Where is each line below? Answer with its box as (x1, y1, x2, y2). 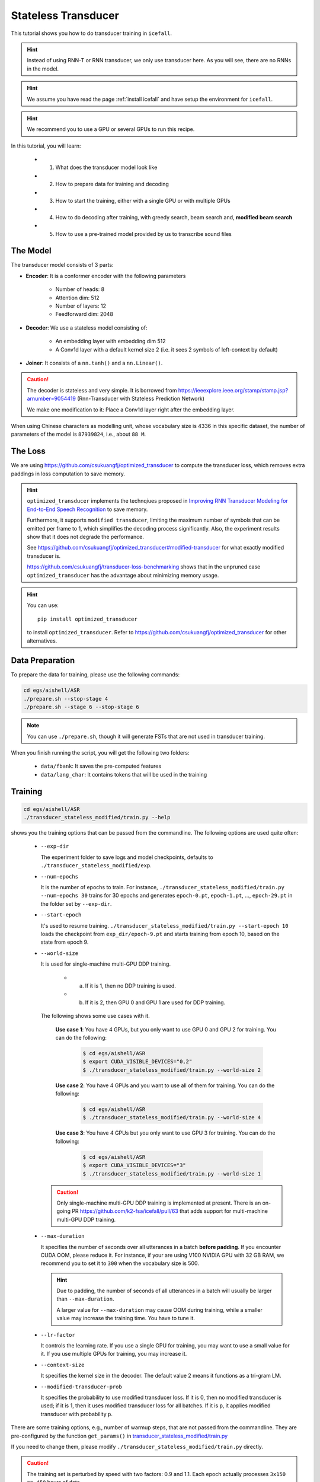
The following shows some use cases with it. (40, 1013, 151, 1020)
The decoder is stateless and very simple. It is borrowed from (27, 387, 177, 394)
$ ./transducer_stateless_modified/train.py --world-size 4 (82, 1114, 261, 1121)
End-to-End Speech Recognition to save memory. (27, 506, 148, 513)
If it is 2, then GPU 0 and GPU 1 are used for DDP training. (85, 999, 226, 1006)
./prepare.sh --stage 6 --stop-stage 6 (23, 704, 139, 711)
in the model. (27, 65, 59, 72)
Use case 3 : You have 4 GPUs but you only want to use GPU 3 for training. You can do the (55, 1129, 276, 1136)
